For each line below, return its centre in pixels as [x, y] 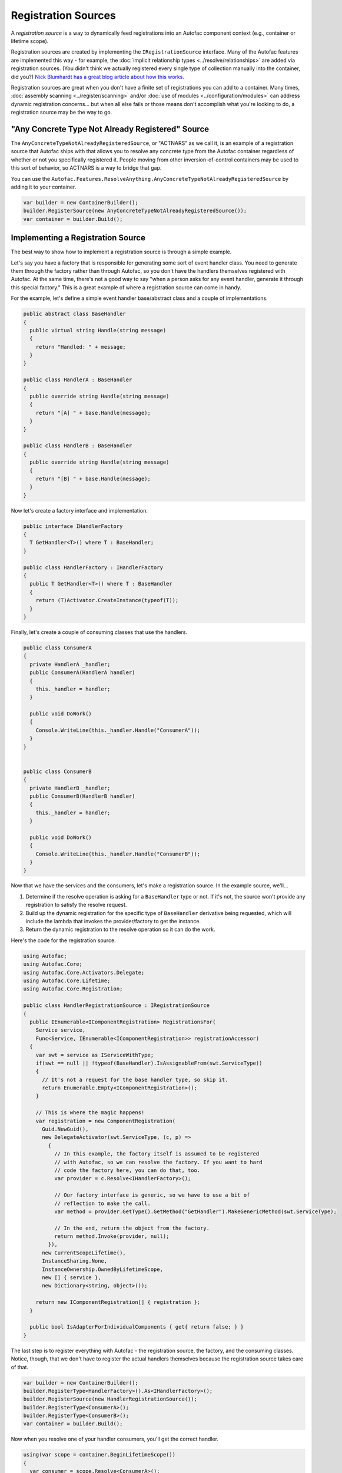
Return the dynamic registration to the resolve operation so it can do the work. [120, 929]
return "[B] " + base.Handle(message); [93, 478]
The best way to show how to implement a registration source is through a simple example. [121, 252]
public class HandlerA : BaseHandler [78, 380]
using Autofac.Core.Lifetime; [67, 980]
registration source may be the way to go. [62, 113]
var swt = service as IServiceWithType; [95, 1055]
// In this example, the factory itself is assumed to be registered [157, 1154]
